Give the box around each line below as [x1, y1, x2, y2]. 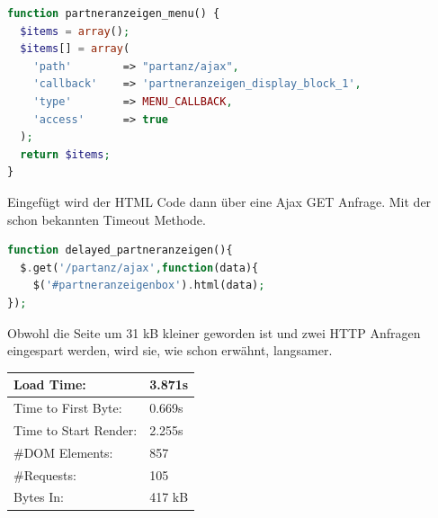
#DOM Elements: [13, 442, 113, 461]
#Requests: [13, 465, 76, 484]
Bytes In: [13, 487, 64, 506]
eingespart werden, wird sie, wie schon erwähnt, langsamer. [7, 341, 333, 360]
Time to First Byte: [13, 398, 122, 417]
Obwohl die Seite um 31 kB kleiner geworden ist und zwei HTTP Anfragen [7, 323, 421, 342]
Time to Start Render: [13, 420, 138, 439]
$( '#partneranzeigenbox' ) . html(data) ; [32, 279, 265, 292]
